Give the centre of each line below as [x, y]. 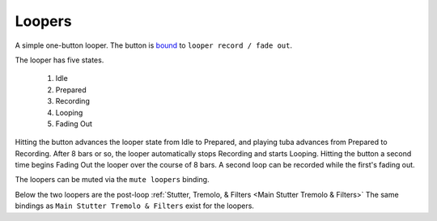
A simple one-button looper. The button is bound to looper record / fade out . [154, 45]
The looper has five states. [59, 60]
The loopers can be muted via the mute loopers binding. [112, 180]
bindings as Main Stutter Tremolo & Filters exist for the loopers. [135, 206]
